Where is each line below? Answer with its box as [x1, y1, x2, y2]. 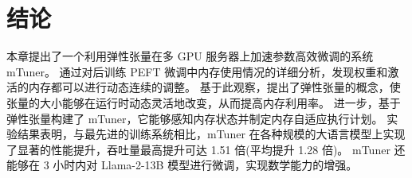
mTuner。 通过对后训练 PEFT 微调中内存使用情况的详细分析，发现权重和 [6, 63, 388, 79]
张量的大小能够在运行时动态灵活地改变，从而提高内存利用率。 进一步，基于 [6, 94, 401, 110]
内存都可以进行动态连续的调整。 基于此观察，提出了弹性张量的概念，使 [28, 79, 401, 95]
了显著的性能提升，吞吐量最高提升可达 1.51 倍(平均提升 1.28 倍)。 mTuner [6, 141, 390, 157]
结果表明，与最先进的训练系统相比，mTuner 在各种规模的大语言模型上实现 [17, 126, 406, 142]
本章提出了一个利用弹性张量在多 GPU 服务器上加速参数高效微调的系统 [6, 48, 374, 64]
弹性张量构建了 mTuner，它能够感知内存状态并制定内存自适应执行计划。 [6, 110, 383, 126]
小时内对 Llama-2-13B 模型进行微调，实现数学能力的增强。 [53, 157, 358, 173]
